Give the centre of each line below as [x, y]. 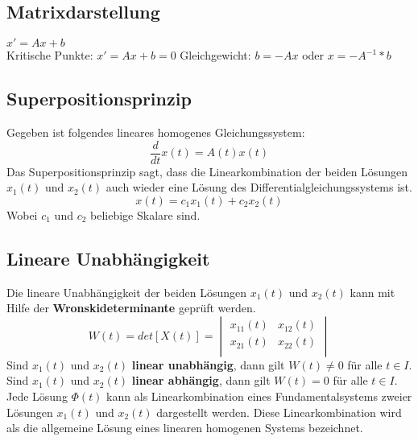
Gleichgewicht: [215, 55]
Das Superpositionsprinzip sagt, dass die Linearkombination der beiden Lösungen [207, 171]
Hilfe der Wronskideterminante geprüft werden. [131, 308]
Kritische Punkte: [50, 55]
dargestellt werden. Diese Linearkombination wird [279, 412]
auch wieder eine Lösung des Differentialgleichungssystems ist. [259, 187]
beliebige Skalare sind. [145, 214]
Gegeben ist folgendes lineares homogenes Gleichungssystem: [156, 132]
